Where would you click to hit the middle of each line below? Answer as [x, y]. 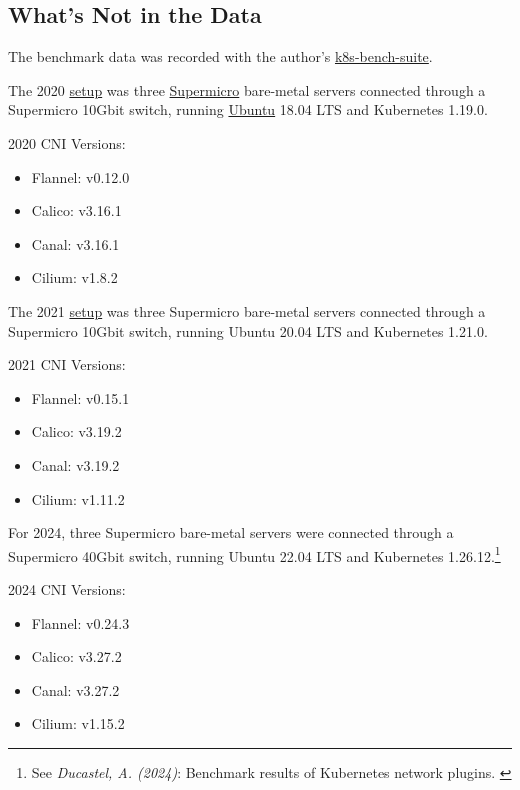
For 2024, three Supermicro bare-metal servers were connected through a [231, 532]
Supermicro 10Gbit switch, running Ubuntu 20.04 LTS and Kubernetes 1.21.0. [248, 330]
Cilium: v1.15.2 [78, 723]
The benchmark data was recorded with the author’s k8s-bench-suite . [220, 56]
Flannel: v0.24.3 [80, 622]
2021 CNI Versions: [67, 364]
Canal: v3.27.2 [75, 689]
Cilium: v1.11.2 [78, 498]
